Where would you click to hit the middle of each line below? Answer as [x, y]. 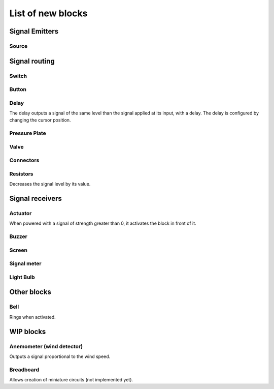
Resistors [21, 174]
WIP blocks [28, 331]
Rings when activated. [32, 317]
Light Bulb [22, 277]
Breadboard [24, 370]
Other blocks [30, 292]
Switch [18, 76]
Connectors [24, 160]
